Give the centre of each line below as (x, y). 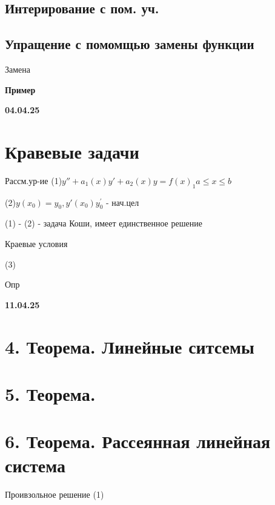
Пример (20, 89)
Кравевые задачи (72, 151)
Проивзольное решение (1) (55, 494)
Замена (18, 69)
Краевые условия (36, 244)
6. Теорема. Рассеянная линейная (138, 441)
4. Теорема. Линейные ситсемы (130, 346)
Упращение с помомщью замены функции (130, 44)
